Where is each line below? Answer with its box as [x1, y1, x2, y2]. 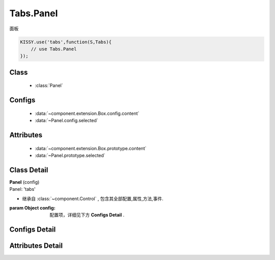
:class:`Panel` [35, 82, 63, 89]
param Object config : [9, 205, 56, 211]
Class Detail [9, 165, 48, 174]
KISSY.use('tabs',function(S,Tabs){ [20, 39, 112, 45]
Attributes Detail [9, 242, 63, 250]
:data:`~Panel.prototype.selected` [35, 152, 105, 158]
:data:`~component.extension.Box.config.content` [35, 110, 140, 117]
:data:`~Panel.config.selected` [35, 118, 99, 124]
